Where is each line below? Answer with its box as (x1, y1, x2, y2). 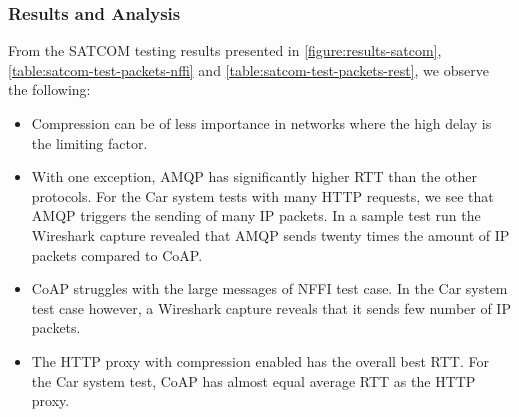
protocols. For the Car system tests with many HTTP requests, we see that (31, 185, 494, 206)
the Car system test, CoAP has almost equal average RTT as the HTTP (31, 370, 476, 391)
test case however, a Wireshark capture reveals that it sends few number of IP (31, 297, 511, 318)
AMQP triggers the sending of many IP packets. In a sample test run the (31, 205, 481, 226)
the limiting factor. (31, 132, 148, 153)
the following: (8, 79, 91, 100)
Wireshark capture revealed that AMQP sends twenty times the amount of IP (31, 224, 510, 245)
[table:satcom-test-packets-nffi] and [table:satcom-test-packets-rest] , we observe (8, 59, 489, 80)
